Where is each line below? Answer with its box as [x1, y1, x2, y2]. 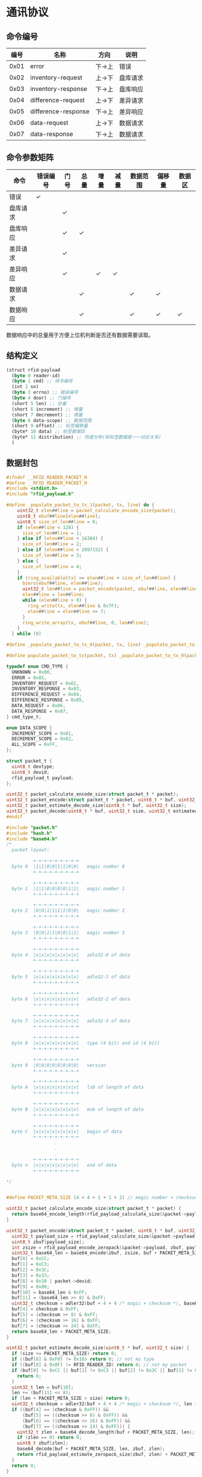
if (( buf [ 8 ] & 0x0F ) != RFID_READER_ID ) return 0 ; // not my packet [11, 1362, 187, 1368]
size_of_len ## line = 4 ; [22, 563, 82, 569]
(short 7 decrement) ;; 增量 [11, 412, 83, 418]
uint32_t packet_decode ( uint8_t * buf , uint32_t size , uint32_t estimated [6, 808, 198, 814]
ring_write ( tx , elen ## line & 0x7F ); [28, 603, 120, 609]
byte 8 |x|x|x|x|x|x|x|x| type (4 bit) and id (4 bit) [11, 1040, 161, 1046]
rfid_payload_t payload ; [11, 775, 74, 781]
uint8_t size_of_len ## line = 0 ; [17, 519, 98, 525]
